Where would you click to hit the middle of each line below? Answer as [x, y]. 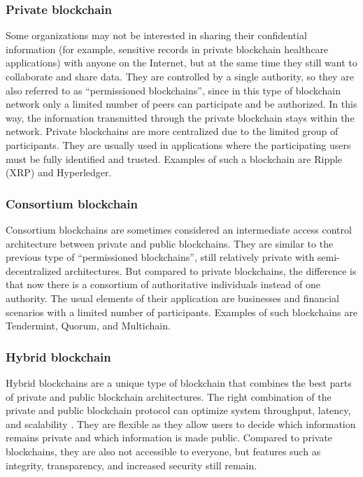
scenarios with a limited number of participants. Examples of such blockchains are [181, 312]
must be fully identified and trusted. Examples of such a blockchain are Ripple [174, 158]
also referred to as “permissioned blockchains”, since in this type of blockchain [173, 90]
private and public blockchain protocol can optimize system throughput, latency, [178, 410]
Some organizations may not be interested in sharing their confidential [156, 35]
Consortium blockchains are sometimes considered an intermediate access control [179, 229]
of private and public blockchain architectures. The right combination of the [169, 396]
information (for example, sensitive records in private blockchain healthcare [167, 49]
